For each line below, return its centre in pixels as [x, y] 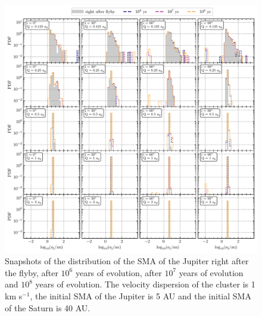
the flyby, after [32, 272]
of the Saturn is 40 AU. [48, 307]
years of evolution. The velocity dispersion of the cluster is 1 [145, 284]
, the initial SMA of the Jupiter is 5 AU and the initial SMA [141, 295]
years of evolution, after [118, 272]
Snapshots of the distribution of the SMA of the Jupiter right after [127, 261]
